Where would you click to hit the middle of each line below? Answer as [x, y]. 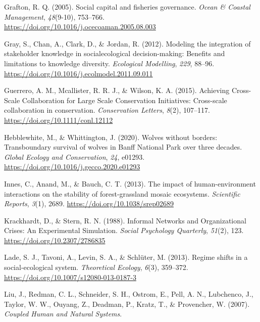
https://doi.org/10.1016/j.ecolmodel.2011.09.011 [79, 73]
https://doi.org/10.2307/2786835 [55, 240]
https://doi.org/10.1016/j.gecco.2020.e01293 [72, 167]
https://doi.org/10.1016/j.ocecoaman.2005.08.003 [80, 27]
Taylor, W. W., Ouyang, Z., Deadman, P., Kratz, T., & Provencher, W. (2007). [127, 304]
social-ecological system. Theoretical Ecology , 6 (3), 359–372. [96, 267]
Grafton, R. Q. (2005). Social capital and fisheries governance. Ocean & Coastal [127, 7]
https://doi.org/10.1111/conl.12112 [59, 120]
